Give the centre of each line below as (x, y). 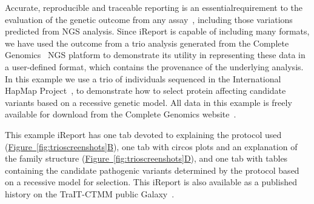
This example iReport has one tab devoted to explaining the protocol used (143, 134)
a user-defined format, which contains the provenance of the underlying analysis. (154, 66)
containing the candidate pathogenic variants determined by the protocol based (152, 170)
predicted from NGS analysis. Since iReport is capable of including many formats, (157, 31)
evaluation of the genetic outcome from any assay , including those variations (149, 19)
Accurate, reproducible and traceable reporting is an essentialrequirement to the (154, 7)
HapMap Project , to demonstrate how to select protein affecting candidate (145, 90)
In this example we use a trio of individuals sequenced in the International (143, 78)
